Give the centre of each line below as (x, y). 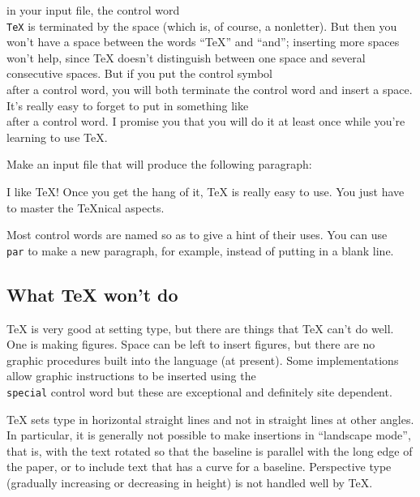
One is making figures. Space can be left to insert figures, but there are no (191, 344)
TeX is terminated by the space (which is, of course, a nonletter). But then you (202, 26)
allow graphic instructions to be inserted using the (131, 376)
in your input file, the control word (93, 10)
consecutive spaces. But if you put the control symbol (139, 73)
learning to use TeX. (57, 137)
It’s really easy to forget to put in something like (128, 105)
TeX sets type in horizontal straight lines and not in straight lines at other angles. (210, 419)
